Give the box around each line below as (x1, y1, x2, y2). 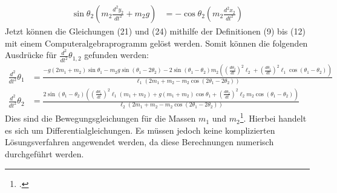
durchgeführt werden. (5, 147, 84, 160)
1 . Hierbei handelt (240, 110, 307, 125)
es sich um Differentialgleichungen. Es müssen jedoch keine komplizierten (5, 123, 275, 136)
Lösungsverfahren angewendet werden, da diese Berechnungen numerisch (5, 136, 274, 148)
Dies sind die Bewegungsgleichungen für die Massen (5, 112, 196, 125)
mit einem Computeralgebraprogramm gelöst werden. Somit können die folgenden (5, 36, 308, 49)
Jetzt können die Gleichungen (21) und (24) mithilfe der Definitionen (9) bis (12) (5, 25, 306, 38)
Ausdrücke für (5, 48, 57, 61)
